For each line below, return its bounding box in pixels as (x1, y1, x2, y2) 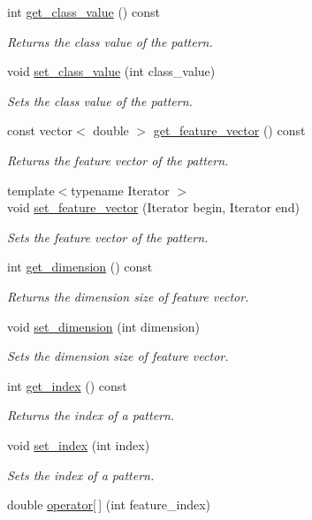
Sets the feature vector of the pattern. (7, 227, 209, 246)
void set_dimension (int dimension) (7, 317, 201, 335)
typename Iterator (71, 180, 170, 199)
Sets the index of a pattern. (7, 465, 155, 484)
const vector (7, 121, 72, 140)
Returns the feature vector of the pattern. (7, 150, 229, 169)
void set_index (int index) (7, 435, 150, 454)
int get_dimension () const (7, 257, 153, 276)
